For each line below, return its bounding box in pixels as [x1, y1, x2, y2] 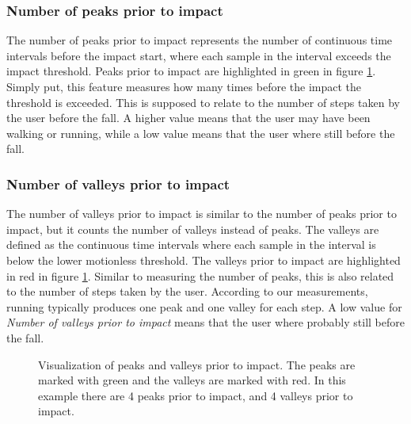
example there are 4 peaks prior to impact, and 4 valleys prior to [38, 387, 353, 403]
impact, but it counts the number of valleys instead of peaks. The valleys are [6, 220, 379, 237]
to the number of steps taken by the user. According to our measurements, [6, 283, 368, 300]
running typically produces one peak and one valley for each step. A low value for [6, 298, 402, 315]
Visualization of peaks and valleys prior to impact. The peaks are [38, 356, 356, 372]
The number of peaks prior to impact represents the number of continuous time [6, 32, 393, 48]
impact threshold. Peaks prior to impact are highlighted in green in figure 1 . [6, 63, 376, 79]
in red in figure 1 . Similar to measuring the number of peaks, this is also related [6, 267, 394, 284]
